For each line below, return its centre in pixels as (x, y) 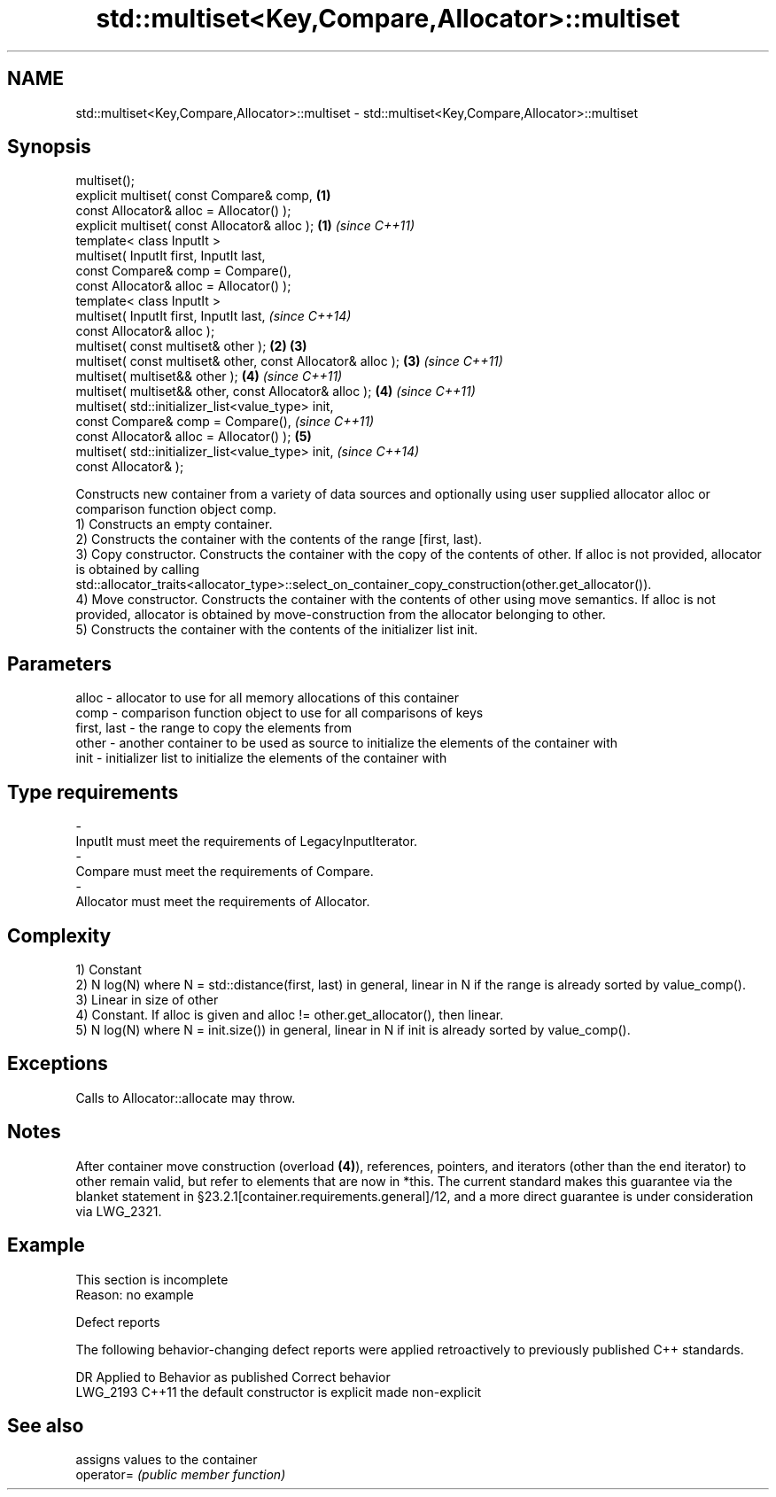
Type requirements (93, 792)
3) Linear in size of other (147, 999)
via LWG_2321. (119, 1211)
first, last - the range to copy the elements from (214, 728)
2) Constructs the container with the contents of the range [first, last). (279, 539)
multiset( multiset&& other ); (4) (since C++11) (209, 376)
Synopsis (49, 147)
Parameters (59, 663)
